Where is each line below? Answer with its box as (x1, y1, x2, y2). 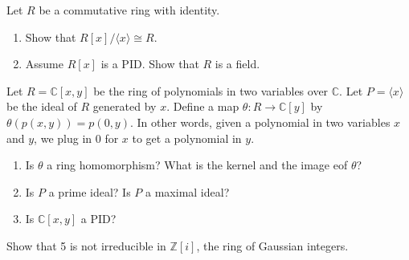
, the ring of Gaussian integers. (196, 237, 349, 254)
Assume (25, 55, 63, 72)
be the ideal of (6, 98, 77, 115)
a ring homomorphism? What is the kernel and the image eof (47, 156, 348, 173)
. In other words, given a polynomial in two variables (129, 113, 391, 130)
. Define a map (166, 98, 239, 115)
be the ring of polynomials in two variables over (93, 82, 329, 99)
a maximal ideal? (145, 183, 230, 200)
